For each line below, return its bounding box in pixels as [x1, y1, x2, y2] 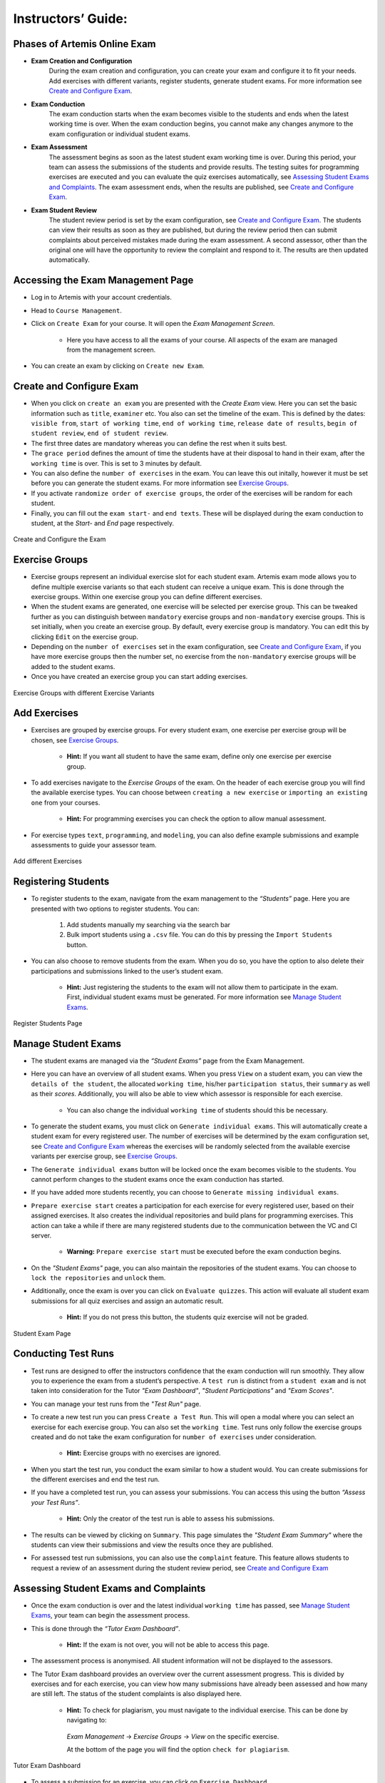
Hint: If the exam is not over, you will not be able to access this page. [66, 1640, 270, 1649]
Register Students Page [13, 1019, 83, 1028]
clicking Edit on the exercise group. [31, 632, 139, 641]
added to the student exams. [31, 662, 115, 670]
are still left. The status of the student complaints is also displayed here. [31, 1690, 242, 1698]
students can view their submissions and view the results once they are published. [31, 1541, 274, 1549]
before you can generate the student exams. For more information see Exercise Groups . [31, 479, 289, 488]
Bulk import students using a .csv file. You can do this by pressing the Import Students [66, 931, 333, 939]
